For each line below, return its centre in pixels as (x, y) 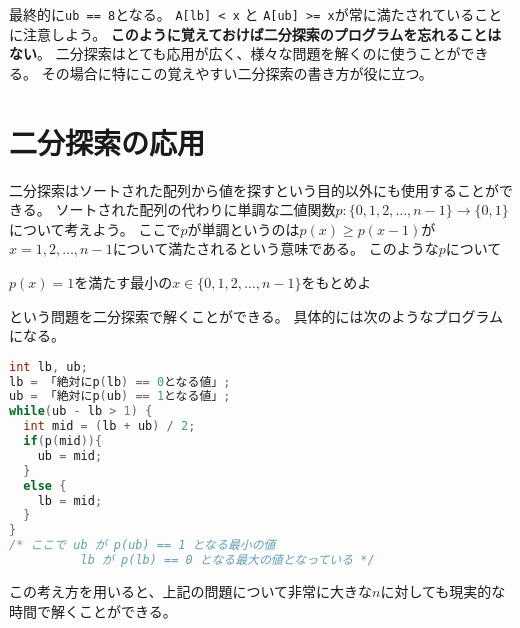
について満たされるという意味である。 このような (275, 248)
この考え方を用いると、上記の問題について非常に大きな (191, 590)
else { (45, 485)
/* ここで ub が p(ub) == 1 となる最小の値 (142, 545)
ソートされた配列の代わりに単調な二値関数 (195, 209)
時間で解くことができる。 (93, 610)
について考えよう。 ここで (95, 228)
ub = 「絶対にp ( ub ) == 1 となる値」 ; (120, 396)
